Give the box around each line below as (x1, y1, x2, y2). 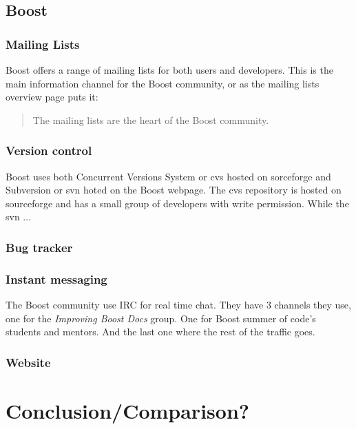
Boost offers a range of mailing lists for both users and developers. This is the (6, 63, 333, 76)
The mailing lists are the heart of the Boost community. (32, 112, 269, 127)
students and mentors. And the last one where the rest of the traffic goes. (6, 324, 315, 339)
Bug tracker (6, 238, 73, 255)
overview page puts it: (6, 90, 98, 104)
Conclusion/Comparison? (6, 396, 249, 424)
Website (6, 353, 51, 370)
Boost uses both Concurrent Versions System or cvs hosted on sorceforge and (6, 169, 331, 183)
